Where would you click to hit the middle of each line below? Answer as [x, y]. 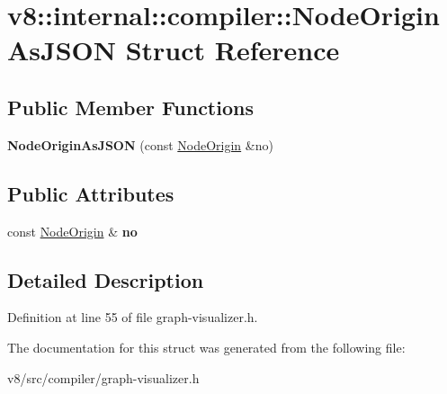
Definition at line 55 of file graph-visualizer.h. [133, 317]
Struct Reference [232, 50]
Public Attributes [91, 193]
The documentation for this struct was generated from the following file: [206, 347]
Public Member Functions [130, 107]
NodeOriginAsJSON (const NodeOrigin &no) [140, 144]
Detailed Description [106, 279]
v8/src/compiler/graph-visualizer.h [103, 377]
